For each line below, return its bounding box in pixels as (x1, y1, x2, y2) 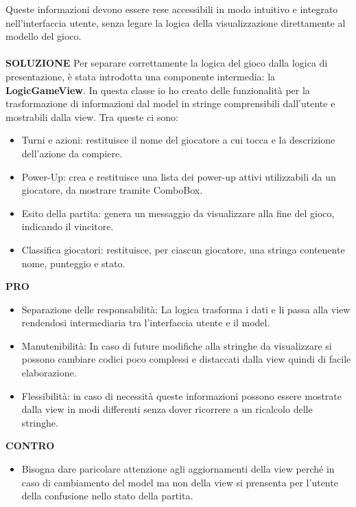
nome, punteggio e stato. (21, 256, 126, 270)
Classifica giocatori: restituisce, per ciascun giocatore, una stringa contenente (21, 242, 345, 256)
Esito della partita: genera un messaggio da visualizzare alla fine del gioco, (21, 205, 335, 220)
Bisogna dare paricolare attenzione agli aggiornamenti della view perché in (21, 462, 335, 476)
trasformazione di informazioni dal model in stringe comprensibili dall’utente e (5, 96, 335, 111)
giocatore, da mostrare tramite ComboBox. (21, 183, 203, 197)
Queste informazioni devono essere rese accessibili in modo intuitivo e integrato (5, 2, 338, 16)
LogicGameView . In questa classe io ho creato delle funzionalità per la (5, 82, 310, 97)
